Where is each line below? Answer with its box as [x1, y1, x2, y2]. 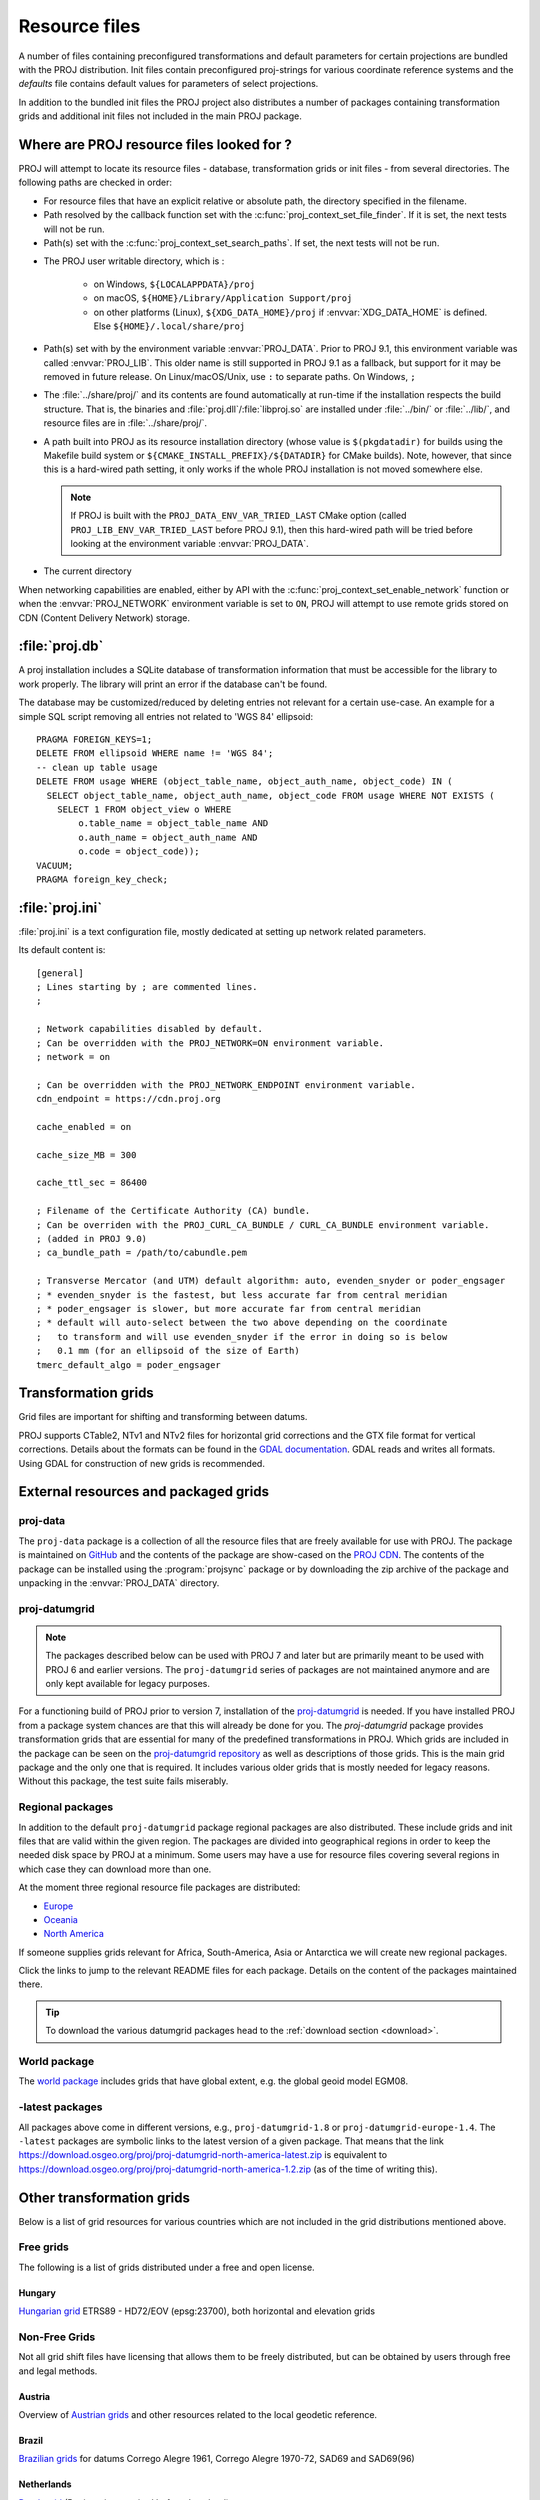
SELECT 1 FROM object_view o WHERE [56, 803, 232, 815]
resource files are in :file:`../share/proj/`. [43, 417, 208, 429]
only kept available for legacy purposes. [45, 1678, 210, 1690]
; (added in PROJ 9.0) [36, 1233, 148, 1245]
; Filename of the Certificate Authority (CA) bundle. [36, 1205, 311, 1217]
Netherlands [18, 2478, 72, 2490]
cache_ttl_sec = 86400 [36, 1177, 148, 1189]
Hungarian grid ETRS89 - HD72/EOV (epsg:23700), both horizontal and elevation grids [18, 2305, 375, 2317]
